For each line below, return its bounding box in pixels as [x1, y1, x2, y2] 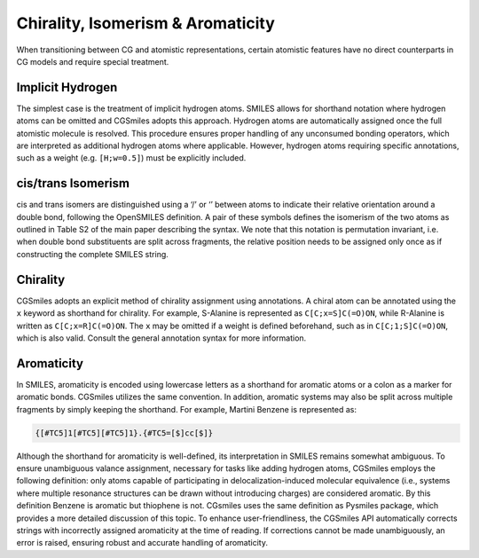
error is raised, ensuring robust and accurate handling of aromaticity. [16, 538, 268, 548]
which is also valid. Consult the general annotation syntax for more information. [16, 333, 307, 343]
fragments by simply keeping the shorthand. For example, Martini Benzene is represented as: [16, 404, 357, 414]
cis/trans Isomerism [16, 176, 130, 191]
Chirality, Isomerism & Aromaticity [16, 13, 275, 33]
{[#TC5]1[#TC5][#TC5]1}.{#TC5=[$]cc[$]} [35, 428, 213, 438]
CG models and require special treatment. [16, 56, 169, 67]
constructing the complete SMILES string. [16, 248, 169, 259]
